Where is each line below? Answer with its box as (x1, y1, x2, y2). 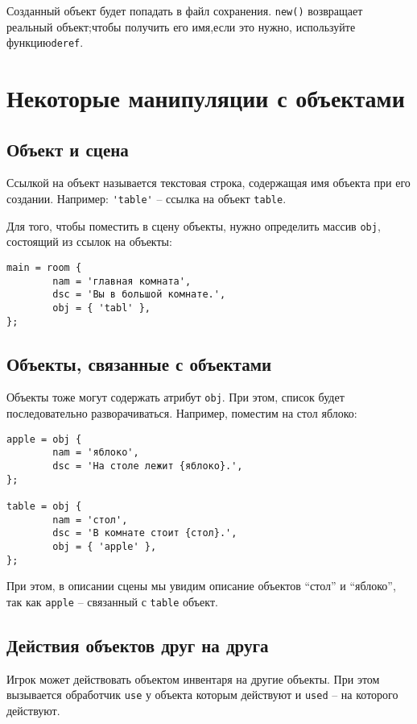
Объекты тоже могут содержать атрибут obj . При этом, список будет (6, 389, 345, 406)
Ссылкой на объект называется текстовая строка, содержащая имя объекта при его (6, 174, 411, 191)
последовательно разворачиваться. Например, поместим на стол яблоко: (6, 405, 357, 422)
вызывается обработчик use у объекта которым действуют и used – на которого (6, 686, 398, 703)
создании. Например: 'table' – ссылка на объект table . (6, 190, 287, 207)
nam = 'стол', (52, 514, 128, 526)
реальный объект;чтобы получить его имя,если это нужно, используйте (6, 18, 356, 35)
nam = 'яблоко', (52, 447, 139, 459)
